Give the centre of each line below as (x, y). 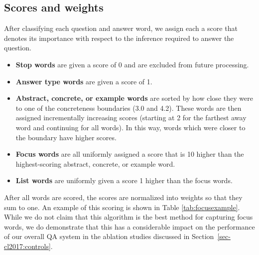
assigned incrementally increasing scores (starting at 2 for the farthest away (131, 118)
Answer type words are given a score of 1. (84, 81)
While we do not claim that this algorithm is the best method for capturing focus (129, 217)
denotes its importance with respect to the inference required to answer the (119, 38)
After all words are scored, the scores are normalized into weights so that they (123, 197)
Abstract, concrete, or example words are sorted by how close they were (134, 98)
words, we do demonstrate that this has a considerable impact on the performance (129, 226)
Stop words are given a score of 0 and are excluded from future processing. (132, 64)
